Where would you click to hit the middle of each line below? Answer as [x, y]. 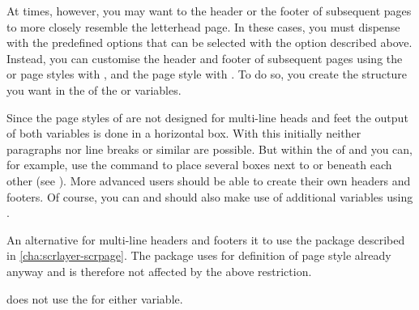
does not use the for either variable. [95, 298]
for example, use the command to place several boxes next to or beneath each [199, 165]
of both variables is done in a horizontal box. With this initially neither [184, 133]
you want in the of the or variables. [94, 89]
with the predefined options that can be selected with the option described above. [209, 42]
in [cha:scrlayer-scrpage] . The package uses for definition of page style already [199, 255]
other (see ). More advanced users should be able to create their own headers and [209, 180]
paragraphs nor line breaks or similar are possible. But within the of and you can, [210, 149]
